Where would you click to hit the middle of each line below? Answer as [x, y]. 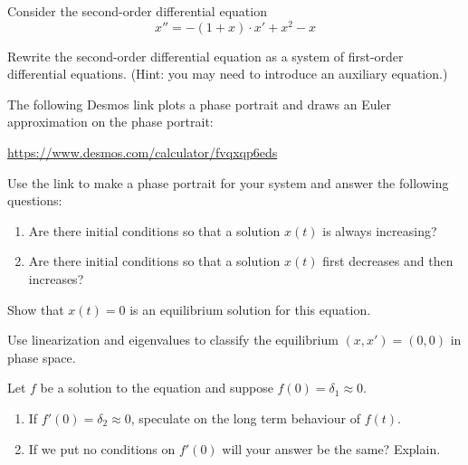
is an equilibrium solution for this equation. [250, 309]
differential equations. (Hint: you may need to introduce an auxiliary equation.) [228, 74]
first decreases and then [388, 261]
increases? [56, 279]
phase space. [42, 357]
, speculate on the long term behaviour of [245, 418]
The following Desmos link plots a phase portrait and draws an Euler [200, 104]
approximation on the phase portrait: [110, 122]
